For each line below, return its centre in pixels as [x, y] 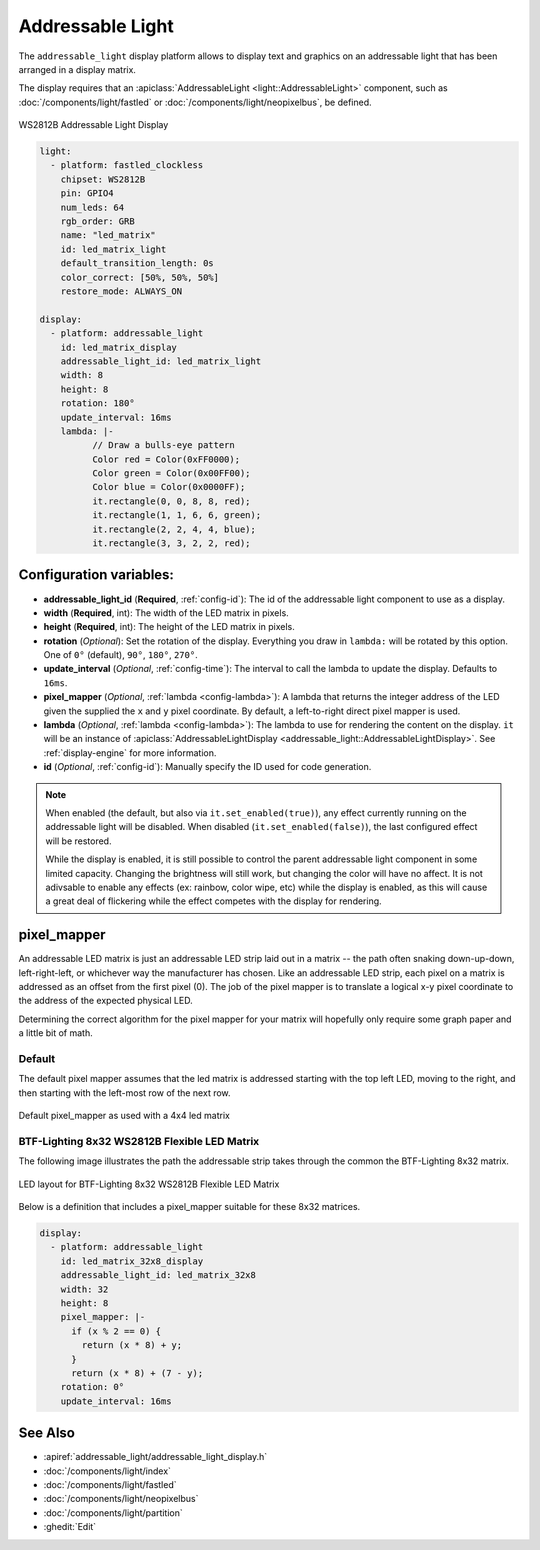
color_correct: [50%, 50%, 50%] [140, 277]
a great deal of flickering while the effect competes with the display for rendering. [213, 901]
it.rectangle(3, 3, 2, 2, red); [171, 543]
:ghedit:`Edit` [70, 1527]
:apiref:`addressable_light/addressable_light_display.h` [155, 1457]
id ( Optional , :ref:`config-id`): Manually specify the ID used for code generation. [207, 767]
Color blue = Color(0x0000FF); [168, 487]
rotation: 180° [97, 403]
